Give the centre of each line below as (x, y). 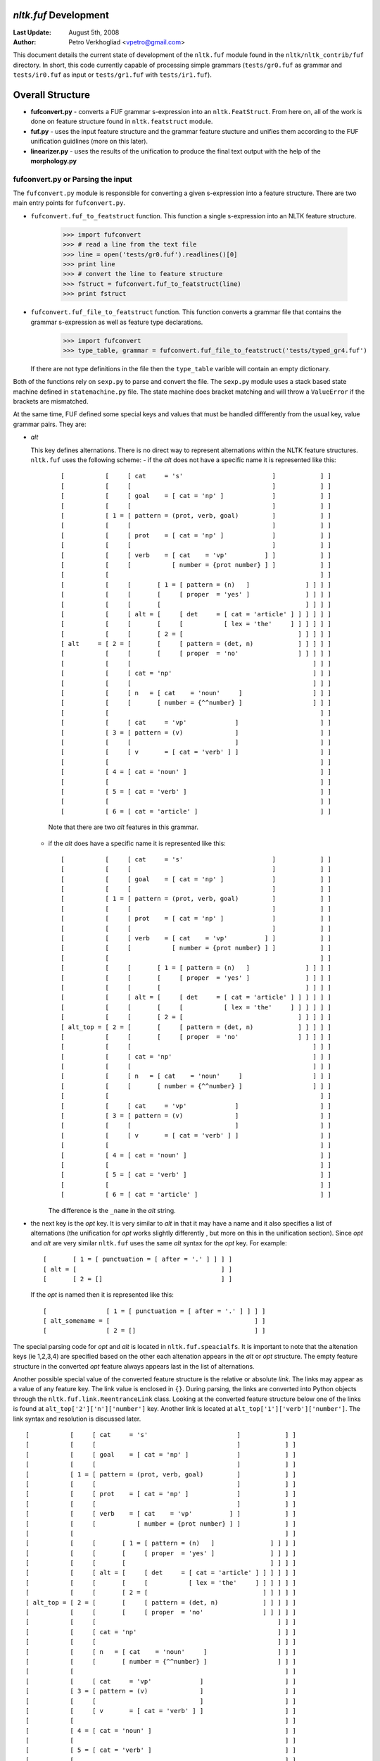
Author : (25, 42)
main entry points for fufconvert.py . (69, 203)
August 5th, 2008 (94, 32)
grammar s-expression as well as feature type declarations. (117, 322)
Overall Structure (52, 95)
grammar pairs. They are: (50, 424)
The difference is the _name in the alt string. (112, 1210)
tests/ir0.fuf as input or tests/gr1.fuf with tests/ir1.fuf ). (113, 75)
